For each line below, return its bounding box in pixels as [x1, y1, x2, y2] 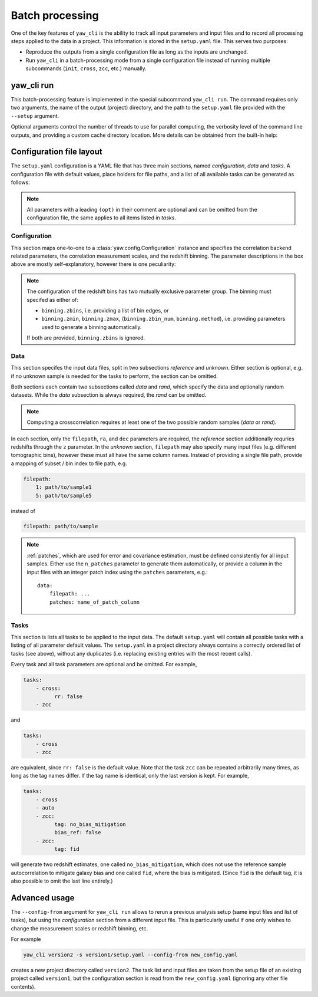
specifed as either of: [26, 296, 79, 303]
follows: [11, 179, 30, 186]
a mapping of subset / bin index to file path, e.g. [11, 460, 127, 467]
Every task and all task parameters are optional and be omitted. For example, [11, 661, 197, 668]
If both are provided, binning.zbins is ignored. [26, 334, 145, 341]
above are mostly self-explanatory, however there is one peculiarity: [11, 261, 176, 268]
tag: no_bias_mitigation [54, 821, 126, 828]
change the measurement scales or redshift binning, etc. [11, 924, 148, 932]
